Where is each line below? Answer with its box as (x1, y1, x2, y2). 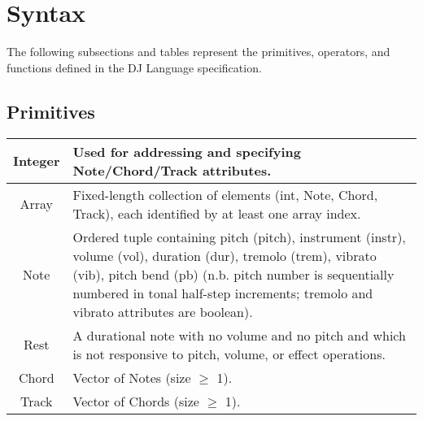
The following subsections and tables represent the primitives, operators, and (7, 43, 390, 60)
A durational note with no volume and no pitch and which (72, 325, 406, 345)
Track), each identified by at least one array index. (72, 203, 361, 223)
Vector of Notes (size (72, 367, 191, 387)
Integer (13, 151, 60, 171)
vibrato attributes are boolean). (72, 302, 253, 321)
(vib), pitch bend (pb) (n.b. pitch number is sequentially (72, 264, 395, 284)
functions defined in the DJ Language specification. (7, 59, 262, 76)
